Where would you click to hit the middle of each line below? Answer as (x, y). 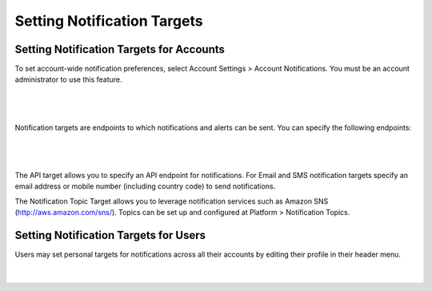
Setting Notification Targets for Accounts (120, 49)
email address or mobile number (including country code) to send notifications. (145, 186)
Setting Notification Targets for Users (110, 235)
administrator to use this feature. (69, 79)
